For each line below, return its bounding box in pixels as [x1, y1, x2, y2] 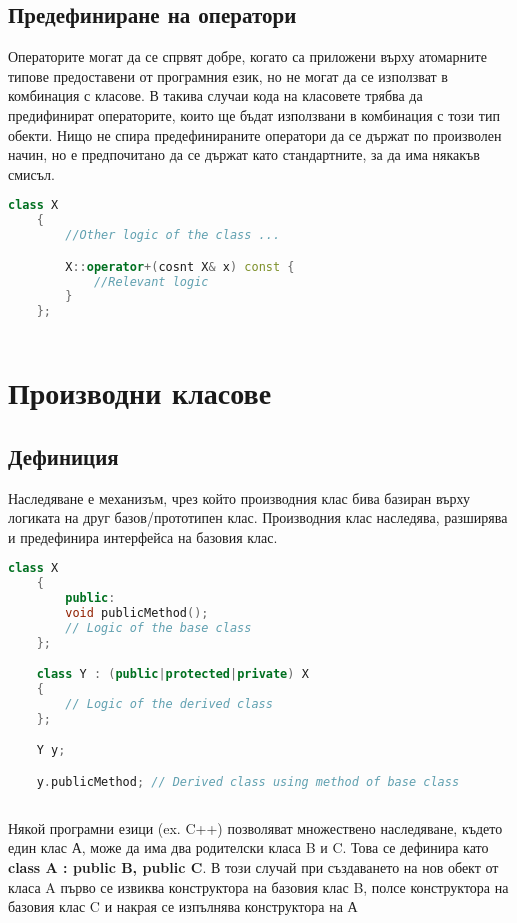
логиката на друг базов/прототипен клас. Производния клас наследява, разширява [8, 507, 508, 528]
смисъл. [8, 163, 55, 184]
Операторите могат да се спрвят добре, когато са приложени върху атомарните [8, 46, 487, 67]
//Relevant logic [93, 274, 209, 289]
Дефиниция [8, 440, 119, 471]
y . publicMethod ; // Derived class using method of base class [36, 774, 460, 789]
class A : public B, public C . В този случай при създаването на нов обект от [8, 856, 499, 877]
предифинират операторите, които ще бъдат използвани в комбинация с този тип [8, 104, 500, 125]
